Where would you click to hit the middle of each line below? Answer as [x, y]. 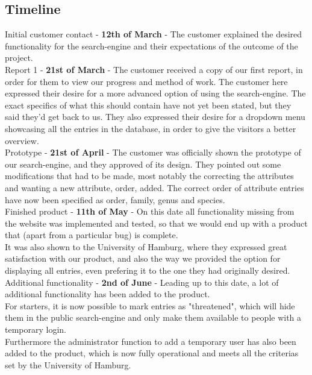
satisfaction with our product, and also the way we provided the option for [143, 258]
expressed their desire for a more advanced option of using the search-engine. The [155, 93]
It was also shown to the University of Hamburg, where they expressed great [146, 246]
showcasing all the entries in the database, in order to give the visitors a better [151, 128]
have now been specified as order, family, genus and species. [115, 199]
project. [19, 58]
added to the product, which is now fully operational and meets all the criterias [152, 353]
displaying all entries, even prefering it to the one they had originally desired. [148, 270]
